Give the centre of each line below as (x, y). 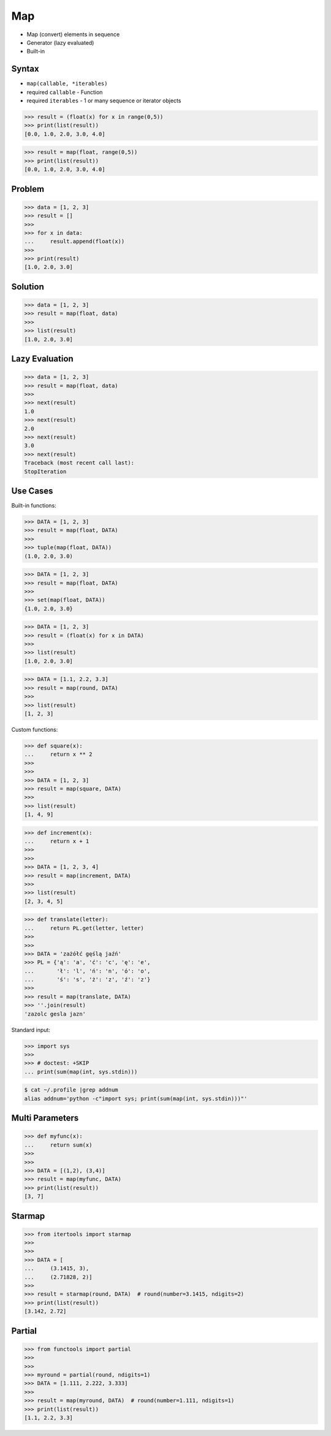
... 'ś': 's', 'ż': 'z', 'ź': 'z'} (87, 980)
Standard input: (31, 1030)
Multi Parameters (45, 1118)
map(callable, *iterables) (67, 84)
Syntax (25, 69)
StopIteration (45, 471)
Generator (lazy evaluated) (60, 42)
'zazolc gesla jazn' (55, 1014)
